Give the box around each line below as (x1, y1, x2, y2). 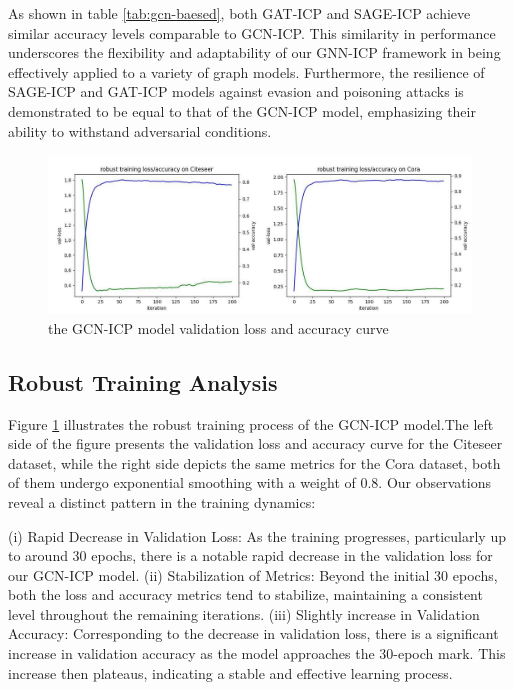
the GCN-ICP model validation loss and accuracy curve (48, 317, 389, 338)
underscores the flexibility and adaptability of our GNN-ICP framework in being (8, 42, 501, 63)
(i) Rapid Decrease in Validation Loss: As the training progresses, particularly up (8, 525, 506, 546)
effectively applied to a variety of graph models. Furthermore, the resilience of (8, 61, 485, 82)
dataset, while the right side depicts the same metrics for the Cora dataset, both (8, 452, 501, 473)
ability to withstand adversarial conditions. (8, 120, 272, 141)
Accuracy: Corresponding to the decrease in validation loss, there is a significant (8, 623, 499, 644)
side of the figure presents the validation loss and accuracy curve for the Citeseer (8, 433, 503, 454)
